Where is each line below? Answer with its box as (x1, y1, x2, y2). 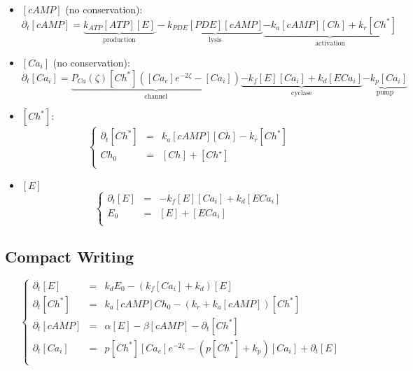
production (103, 36, 136, 44)
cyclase (291, 89, 312, 97)
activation (315, 40, 345, 48)
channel (144, 92, 168, 100)
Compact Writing (5, 245, 134, 267)
